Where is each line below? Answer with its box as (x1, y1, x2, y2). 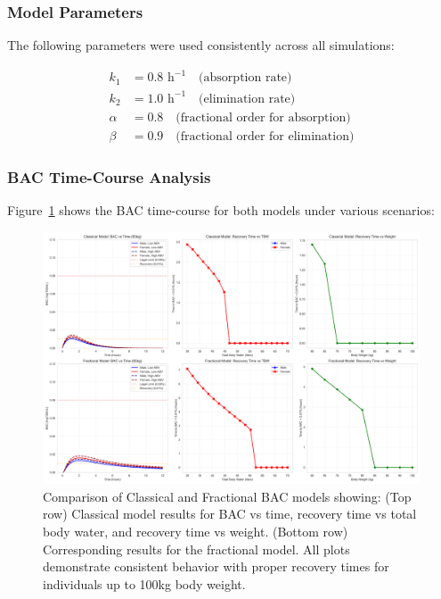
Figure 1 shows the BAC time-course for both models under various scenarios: (7, 201, 435, 220)
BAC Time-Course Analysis (7, 165, 211, 187)
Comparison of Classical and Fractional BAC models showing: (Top (43, 487, 412, 505)
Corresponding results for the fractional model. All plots (43, 539, 350, 558)
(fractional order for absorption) (176, 111, 351, 124)
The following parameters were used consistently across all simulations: (7, 36, 395, 54)
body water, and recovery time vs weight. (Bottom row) (43, 521, 348, 540)
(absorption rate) (199, 71, 292, 85)
